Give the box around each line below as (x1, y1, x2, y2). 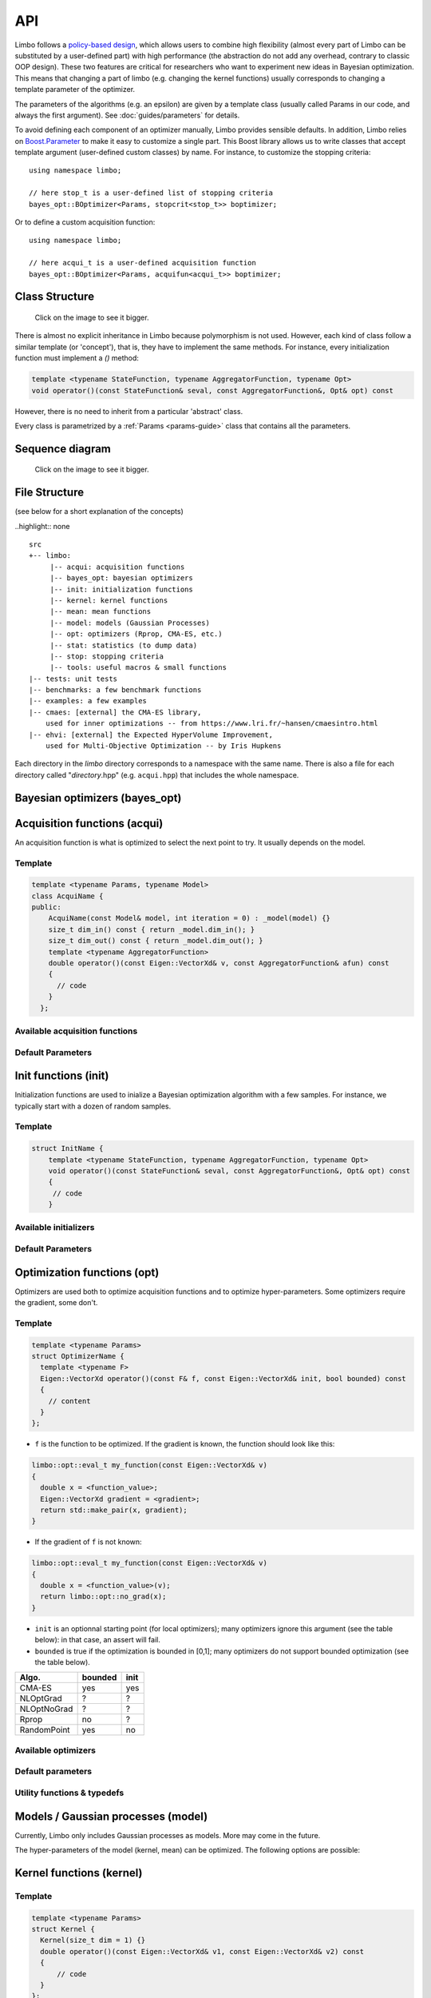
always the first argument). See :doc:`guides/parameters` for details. (14, 110, 240, 120)
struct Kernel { (31, 1924, 96, 1933)
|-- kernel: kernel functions (49, 595, 168, 605)
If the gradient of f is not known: (34, 1537, 143, 1546)
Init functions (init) (14, 1069, 109, 1083)
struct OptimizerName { (31, 1351, 125, 1361)
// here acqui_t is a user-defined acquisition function (29, 258, 257, 268)
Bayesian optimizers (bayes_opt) (14, 791, 182, 805)
